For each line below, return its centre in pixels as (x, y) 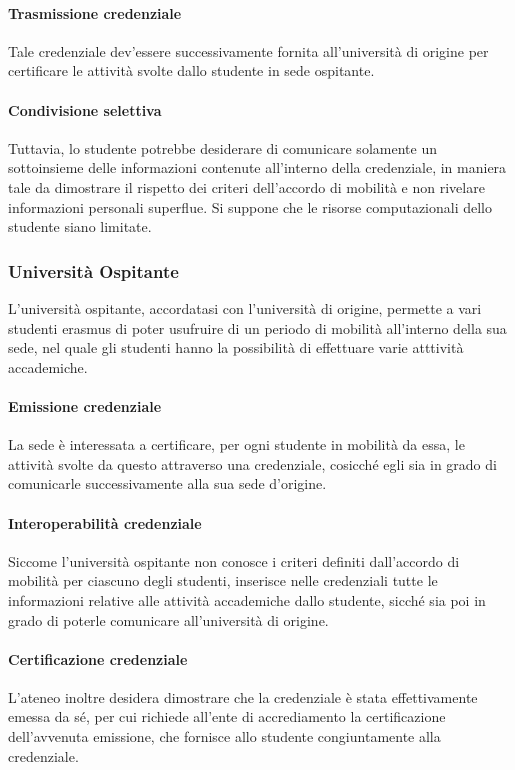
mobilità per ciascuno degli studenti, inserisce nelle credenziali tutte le (223, 580)
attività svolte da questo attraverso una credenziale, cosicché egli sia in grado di (252, 463)
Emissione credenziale (85, 405)
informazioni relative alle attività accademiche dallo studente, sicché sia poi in (247, 599)
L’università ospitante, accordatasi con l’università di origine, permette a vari (245, 307)
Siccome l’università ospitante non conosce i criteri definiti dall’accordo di (234, 560)
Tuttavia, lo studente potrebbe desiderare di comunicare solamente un (222, 147)
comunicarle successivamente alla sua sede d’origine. (167, 483)
